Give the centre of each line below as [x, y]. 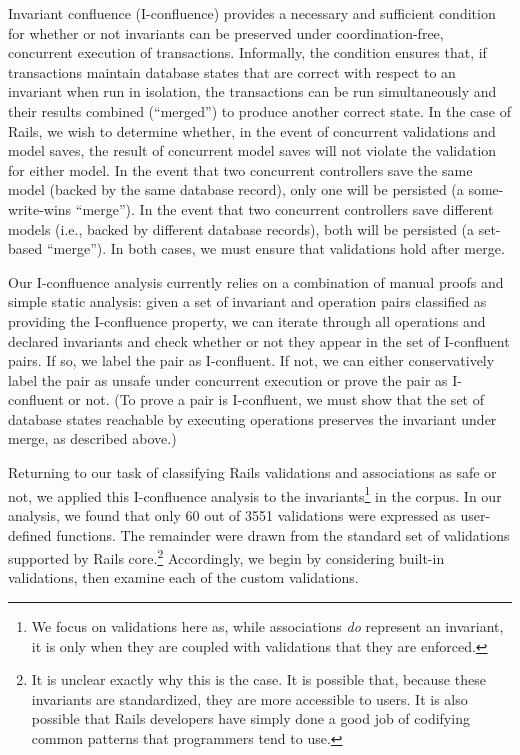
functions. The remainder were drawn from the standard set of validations [283, 534]
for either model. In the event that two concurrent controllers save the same [240, 169]
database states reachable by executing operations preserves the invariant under [252, 418]
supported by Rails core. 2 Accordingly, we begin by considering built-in [226, 556]
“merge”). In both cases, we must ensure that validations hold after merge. [275, 248]
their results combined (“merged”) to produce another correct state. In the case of [259, 110]
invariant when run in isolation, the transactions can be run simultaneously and [252, 91]
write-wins [40, 208]
